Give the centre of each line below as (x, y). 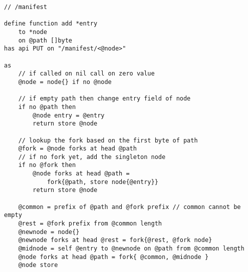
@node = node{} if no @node (65, 82)
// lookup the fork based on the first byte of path (108, 140)
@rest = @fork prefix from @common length (90, 224)
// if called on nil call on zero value (86, 74)
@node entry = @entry (69, 115)
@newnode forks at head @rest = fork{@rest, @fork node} (115, 240)
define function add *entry (51, 24)
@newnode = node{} (49, 232)
